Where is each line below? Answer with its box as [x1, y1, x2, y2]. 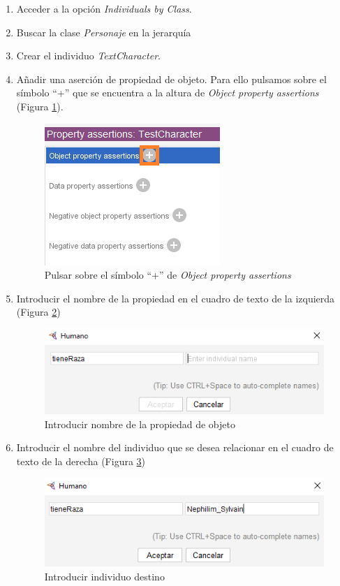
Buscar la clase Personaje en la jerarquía [16, 24, 191, 39]
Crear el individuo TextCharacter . [16, 48, 161, 63]
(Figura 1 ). [16, 98, 64, 113]
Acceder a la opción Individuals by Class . [16, 1, 192, 15]
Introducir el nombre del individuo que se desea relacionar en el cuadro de [16, 440, 334, 455]
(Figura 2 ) [16, 305, 61, 319]
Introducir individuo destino [44, 569, 165, 583]
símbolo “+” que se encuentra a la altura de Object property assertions [16, 85, 319, 100]
